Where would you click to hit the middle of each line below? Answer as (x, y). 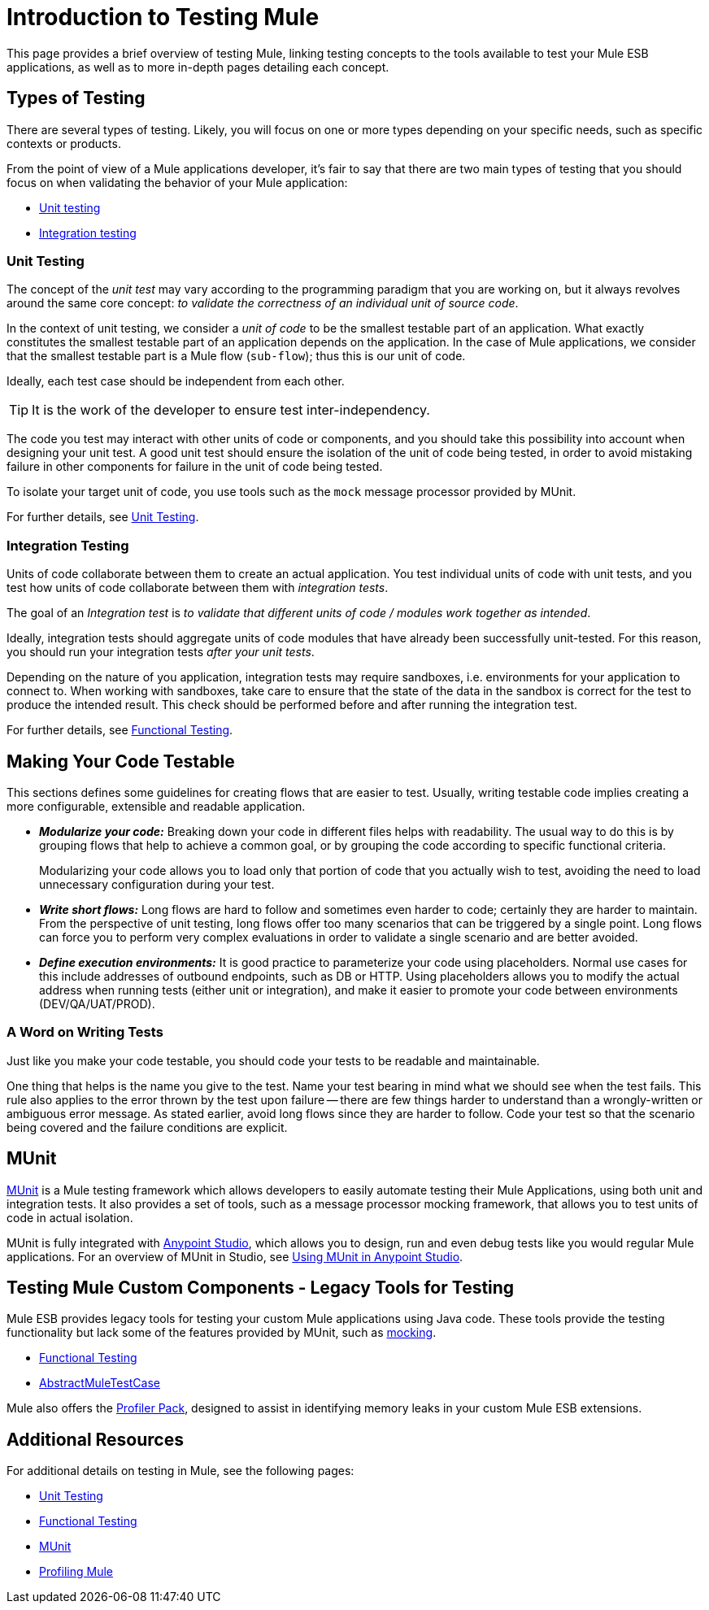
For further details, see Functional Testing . (120, 730)
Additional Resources (95, 1439)
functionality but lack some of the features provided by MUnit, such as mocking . (222, 1333)
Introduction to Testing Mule (163, 17)
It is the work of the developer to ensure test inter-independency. (231, 410)
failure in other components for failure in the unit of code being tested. (195, 467)
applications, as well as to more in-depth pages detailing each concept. (198, 67)
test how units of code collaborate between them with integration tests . (198, 588)
